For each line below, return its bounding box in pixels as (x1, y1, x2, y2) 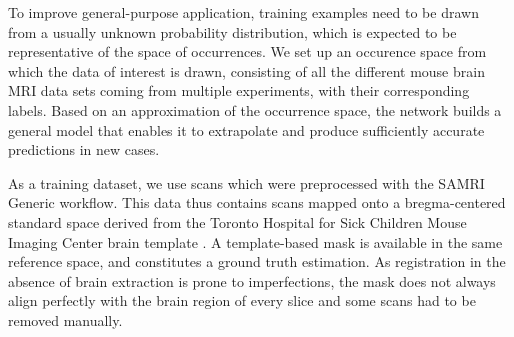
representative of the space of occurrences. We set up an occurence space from (8, 41, 487, 62)
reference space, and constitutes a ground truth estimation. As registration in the (8, 251, 506, 272)
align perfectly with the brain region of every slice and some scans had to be (8, 290, 476, 311)
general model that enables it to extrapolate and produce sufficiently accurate (8, 119, 485, 140)
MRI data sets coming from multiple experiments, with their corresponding (8, 80, 470, 101)
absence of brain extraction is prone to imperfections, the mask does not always (8, 270, 496, 291)
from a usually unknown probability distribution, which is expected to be (8, 21, 457, 42)
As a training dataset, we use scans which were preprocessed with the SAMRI (8, 172, 485, 193)
